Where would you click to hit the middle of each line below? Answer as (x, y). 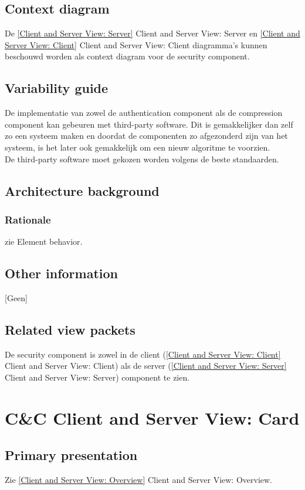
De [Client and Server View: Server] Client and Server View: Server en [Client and (152, 33)
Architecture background (82, 190)
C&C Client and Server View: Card (152, 417)
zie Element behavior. (44, 241)
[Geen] (16, 297)
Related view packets (70, 329)
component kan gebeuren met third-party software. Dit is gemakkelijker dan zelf (149, 124)
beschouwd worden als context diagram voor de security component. (127, 56)
